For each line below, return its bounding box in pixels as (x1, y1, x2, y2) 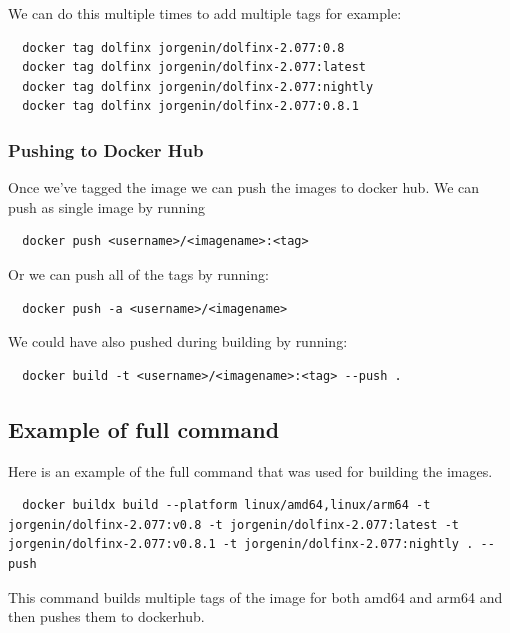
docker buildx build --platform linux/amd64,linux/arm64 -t (22, 498, 431, 513)
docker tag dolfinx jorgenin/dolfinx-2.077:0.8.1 (22, 99, 359, 114)
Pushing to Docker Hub (8, 137, 204, 162)
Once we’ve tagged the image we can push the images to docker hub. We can (8, 177, 480, 198)
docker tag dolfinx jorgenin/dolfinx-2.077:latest (22, 60, 366, 75)
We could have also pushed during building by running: (8, 331, 348, 352)
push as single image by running (8, 196, 206, 217)
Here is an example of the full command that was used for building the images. (8, 460, 493, 481)
